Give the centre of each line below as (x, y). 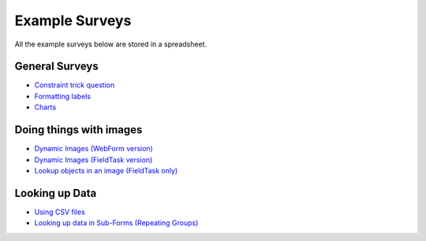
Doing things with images (78, 130)
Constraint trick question (75, 85)
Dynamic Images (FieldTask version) (93, 159)
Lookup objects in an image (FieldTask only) (106, 170)
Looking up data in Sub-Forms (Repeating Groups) (116, 223)
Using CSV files (60, 212)
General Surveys (56, 67)
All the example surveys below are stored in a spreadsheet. (111, 44)
